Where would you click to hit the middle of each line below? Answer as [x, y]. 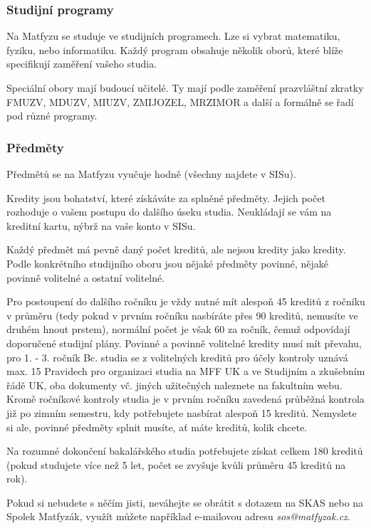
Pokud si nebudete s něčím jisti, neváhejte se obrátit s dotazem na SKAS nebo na [185, 502]
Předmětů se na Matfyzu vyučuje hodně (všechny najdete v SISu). [151, 174]
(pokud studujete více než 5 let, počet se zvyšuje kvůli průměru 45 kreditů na [176, 464]
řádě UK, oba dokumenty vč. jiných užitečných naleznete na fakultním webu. [174, 385]
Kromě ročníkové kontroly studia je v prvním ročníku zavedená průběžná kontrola [185, 399]
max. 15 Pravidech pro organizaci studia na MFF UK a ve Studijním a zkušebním [186, 371]
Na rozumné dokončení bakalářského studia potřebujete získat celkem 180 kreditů [185, 451]
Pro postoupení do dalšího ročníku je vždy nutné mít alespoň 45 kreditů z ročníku [186, 301]
